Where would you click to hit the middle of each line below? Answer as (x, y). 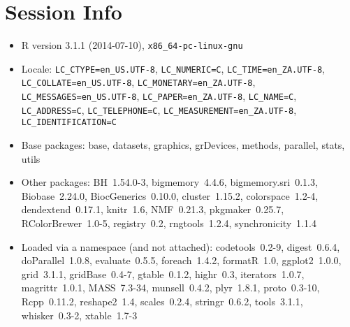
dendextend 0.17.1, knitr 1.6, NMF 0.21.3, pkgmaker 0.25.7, (153, 209)
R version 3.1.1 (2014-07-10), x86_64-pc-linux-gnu (132, 45)
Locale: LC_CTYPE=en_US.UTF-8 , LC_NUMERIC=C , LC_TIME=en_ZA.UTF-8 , (173, 68)
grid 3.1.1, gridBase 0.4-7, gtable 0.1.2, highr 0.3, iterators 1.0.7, (163, 274)
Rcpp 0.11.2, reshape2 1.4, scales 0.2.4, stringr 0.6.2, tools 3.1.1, (162, 301)
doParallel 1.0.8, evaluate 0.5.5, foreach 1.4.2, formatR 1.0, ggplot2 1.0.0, (181, 260)
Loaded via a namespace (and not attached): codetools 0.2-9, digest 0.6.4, (181, 246)
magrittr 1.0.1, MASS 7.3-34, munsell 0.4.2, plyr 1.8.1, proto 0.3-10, (170, 288)
